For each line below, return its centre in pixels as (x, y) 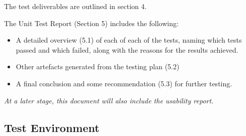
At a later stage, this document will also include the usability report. (109, 100)
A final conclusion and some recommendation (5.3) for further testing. (124, 83)
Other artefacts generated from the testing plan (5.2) (98, 66)
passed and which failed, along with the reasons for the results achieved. (127, 49)
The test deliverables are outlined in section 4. (75, 6)
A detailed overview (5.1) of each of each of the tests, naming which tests (129, 40)
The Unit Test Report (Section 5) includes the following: (91, 23)
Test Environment (52, 127)
